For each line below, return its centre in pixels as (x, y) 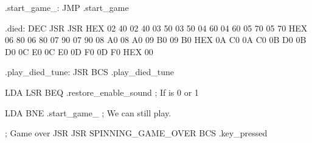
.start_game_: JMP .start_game (67, 7)
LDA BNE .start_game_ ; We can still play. (88, 112)
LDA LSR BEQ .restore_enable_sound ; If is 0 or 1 (102, 92)
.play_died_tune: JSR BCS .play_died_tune (89, 72)
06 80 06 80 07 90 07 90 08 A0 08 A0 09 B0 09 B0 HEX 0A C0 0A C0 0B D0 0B (156, 40)
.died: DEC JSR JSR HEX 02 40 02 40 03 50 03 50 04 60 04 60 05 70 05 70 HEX (156, 28)
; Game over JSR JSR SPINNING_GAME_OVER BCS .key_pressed (136, 133)
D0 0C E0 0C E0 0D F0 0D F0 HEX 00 (79, 51)
